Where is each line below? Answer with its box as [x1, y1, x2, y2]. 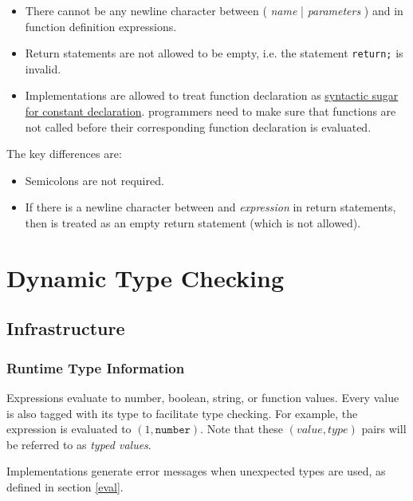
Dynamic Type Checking [6, 261, 285, 294]
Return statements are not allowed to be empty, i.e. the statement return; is [25, 45, 403, 61]
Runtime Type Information [6, 357, 185, 377]
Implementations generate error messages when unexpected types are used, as [6, 463, 386, 479]
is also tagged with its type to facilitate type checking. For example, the [6, 404, 358, 421]
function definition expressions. [25, 18, 177, 34]
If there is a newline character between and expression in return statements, [25, 199, 396, 215]
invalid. [25, 60, 61, 77]
